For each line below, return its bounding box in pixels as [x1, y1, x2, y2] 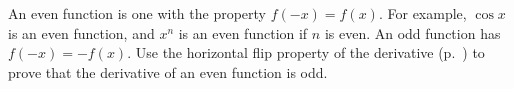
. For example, [378, 3, 467, 23]
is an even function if [178, 22, 308, 43]
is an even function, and [8, 22, 155, 43]
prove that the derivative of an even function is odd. [8, 61, 328, 82]
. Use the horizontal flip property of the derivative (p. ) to [127, 42, 485, 63]
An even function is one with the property [8, 3, 267, 23]
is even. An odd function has [324, 22, 501, 43]
